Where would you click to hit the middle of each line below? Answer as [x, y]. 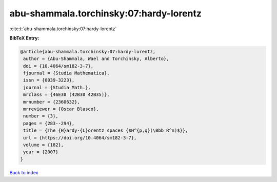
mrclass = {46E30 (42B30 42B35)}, [66, 95]
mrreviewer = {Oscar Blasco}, [61, 109]
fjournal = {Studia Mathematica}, [66, 73]
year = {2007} [41, 152]
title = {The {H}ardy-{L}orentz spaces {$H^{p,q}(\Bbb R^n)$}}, [106, 130]
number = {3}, [41, 116]
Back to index [24, 172]
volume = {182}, [44, 145]
